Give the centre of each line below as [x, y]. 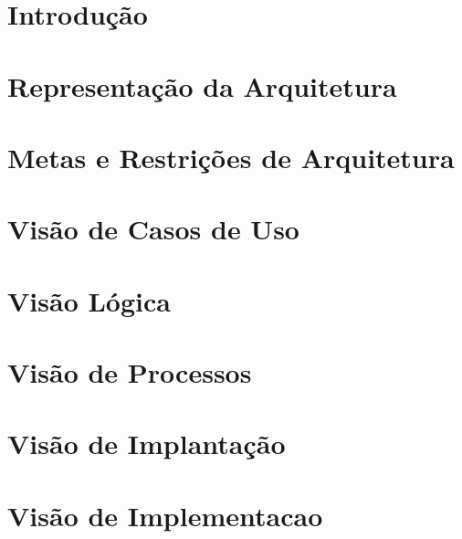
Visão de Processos [130, 372]
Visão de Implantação [147, 444]
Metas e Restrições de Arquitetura [231, 157]
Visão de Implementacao [165, 515]
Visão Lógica [89, 300]
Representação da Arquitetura [202, 85]
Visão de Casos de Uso [153, 229]
